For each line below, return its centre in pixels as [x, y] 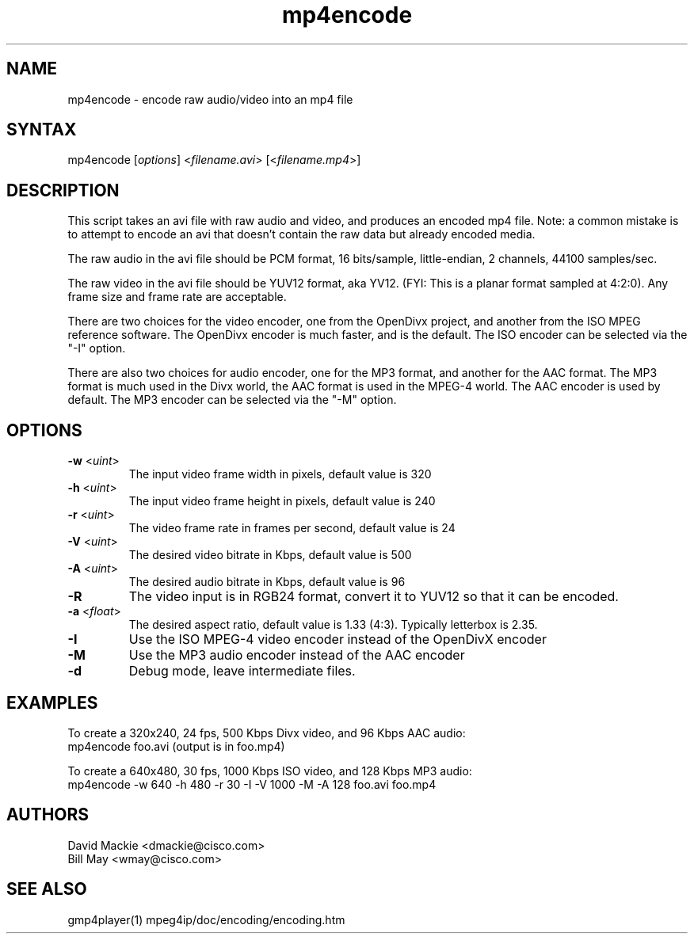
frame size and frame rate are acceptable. [177, 297]
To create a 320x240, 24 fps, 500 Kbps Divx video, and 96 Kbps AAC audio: [267, 733]
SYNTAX [42, 130]
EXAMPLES [52, 702]
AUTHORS [48, 815]
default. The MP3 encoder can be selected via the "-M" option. [232, 400]
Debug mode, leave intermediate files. [242, 671]
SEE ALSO [47, 889]
